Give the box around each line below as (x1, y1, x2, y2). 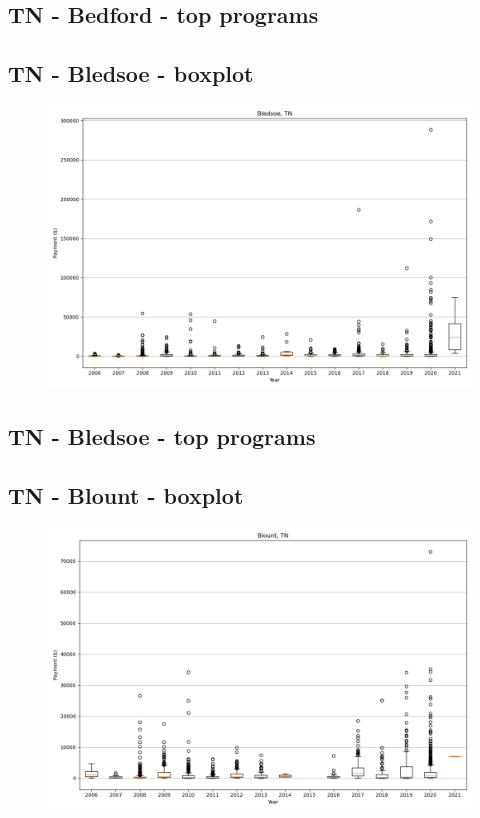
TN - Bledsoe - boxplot (8, 58, 254, 89)
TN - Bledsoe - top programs (8, 421, 316, 452)
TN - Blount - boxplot (8, 480, 244, 511)
